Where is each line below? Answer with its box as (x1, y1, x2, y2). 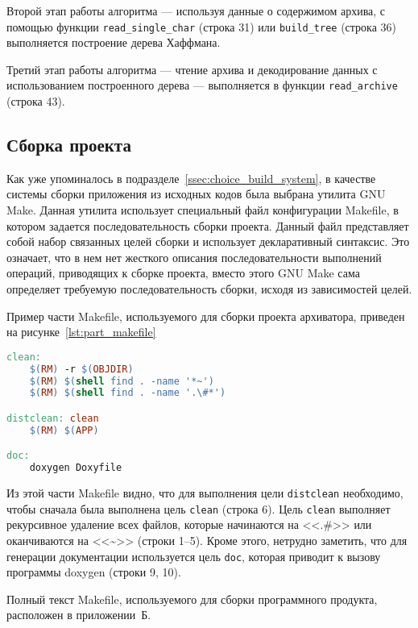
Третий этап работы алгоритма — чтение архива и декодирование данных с (6, 60, 378, 77)
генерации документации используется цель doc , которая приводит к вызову (6, 547, 381, 564)
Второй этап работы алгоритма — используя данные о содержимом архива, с (6, 2, 386, 19)
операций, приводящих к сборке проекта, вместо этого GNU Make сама (6, 264, 360, 281)
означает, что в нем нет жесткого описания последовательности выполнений (6, 248, 382, 265)
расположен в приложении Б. (6, 606, 151, 623)
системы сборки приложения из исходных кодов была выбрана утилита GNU (6, 185, 386, 202)
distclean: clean (6, 412, 99, 424)
